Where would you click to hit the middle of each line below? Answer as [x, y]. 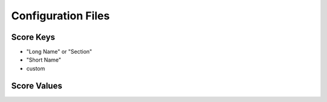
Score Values [37, 85]
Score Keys [33, 37]
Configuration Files [61, 16]
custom [36, 68]
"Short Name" [44, 60]
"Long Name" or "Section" [59, 52]
